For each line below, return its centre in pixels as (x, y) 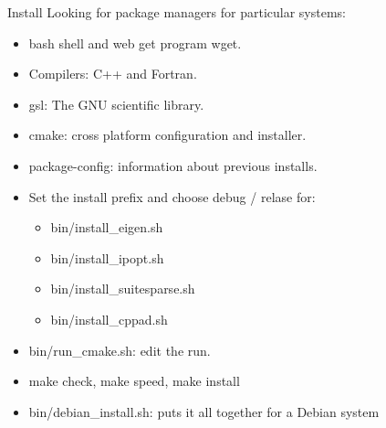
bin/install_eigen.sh (107, 227)
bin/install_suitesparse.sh (123, 289)
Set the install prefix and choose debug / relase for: (172, 196)
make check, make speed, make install (134, 381)
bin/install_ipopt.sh (107, 257)
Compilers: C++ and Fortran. (113, 74)
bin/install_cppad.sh (109, 319)
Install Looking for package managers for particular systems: (177, 12)
